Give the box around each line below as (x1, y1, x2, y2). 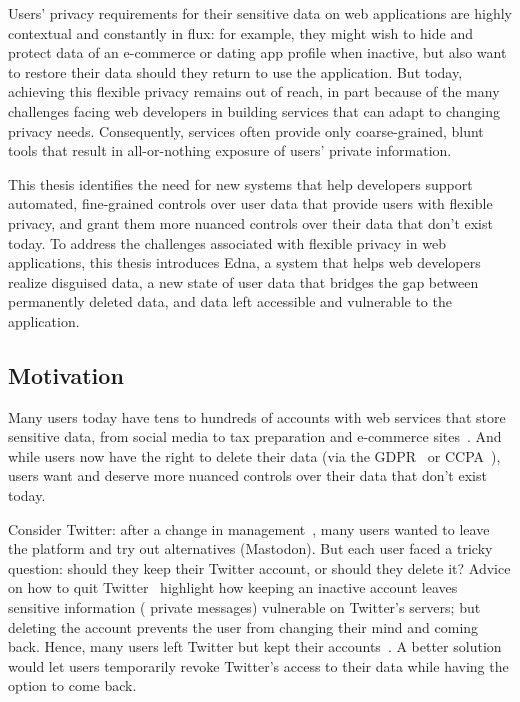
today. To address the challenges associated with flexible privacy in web (8, 232, 446, 253)
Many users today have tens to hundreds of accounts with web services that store (8, 406, 506, 427)
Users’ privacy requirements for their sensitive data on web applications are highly (8, 3, 512, 23)
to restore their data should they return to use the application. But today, (8, 61, 463, 82)
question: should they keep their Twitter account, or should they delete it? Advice (8, 557, 511, 578)
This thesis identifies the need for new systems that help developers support (8, 173, 473, 194)
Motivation (8, 359, 124, 390)
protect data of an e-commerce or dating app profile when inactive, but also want (8, 42, 507, 63)
